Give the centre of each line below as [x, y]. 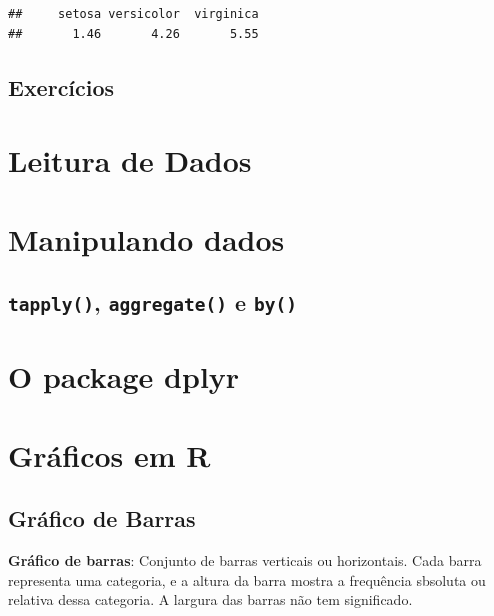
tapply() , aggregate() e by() [153, 302]
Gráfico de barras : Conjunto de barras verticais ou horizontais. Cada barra [245, 560]
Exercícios [61, 86]
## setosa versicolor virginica [133, 14]
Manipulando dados [146, 238]
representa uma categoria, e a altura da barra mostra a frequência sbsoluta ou [247, 579]
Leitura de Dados [130, 160]
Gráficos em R [109, 454]
